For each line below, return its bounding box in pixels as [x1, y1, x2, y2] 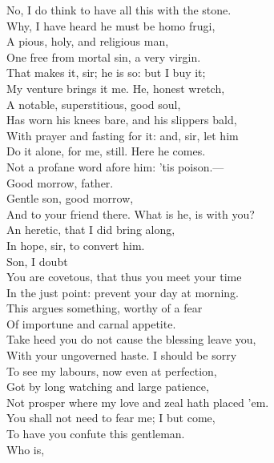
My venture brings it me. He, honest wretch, [6, 79, 225, 96]
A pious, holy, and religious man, [6, 33, 169, 50]
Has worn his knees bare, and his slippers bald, [6, 111, 237, 128]
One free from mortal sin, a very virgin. [6, 48, 201, 65]
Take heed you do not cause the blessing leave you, [6, 331, 256, 348]
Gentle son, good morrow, [6, 190, 134, 207]
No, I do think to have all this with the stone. [6, 2, 232, 18]
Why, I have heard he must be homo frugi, [6, 17, 216, 34]
